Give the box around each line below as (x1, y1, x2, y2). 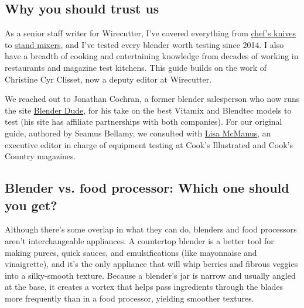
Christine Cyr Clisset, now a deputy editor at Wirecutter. (5, 73, 212, 85)
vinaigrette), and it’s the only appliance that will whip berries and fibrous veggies (5, 258, 298, 270)
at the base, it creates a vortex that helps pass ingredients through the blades (5, 280, 283, 293)
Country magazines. (5, 150, 76, 162)
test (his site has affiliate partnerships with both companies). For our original (5, 115, 282, 128)
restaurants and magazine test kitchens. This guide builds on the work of (5, 61, 267, 73)
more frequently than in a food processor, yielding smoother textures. (5, 292, 254, 304)
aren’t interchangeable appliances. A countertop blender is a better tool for (5, 234, 274, 247)
